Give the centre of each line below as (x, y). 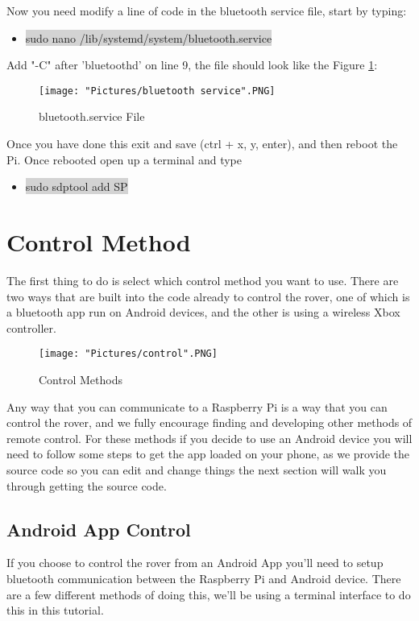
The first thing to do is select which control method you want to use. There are (203, 280)
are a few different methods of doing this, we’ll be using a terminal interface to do (209, 594)
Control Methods (81, 379)
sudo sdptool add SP (77, 186)
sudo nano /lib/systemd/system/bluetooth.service (149, 37)
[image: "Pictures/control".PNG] (128, 354)
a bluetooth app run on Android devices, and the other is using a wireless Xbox (203, 312)
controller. (31, 327)
